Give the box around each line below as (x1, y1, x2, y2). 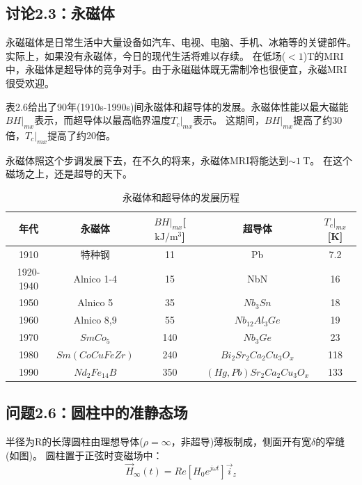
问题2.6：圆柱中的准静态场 (6, 401, 188, 423)
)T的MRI (303, 48, 344, 63)
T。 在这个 (303, 152, 352, 167)
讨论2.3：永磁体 (6, 2, 115, 24)
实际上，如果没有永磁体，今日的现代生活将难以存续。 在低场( (6, 48, 286, 63)
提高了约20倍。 (47, 127, 116, 142)
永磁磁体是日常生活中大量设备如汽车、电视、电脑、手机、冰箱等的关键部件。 (6, 35, 356, 49)
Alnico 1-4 (73, 271, 118, 285)
